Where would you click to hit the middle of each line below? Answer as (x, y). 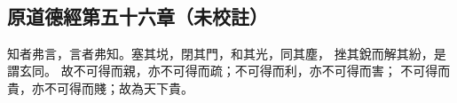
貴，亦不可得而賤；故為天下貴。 (100, 87)
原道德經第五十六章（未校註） (138, 16)
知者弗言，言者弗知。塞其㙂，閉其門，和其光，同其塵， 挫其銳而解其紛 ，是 (227, 53)
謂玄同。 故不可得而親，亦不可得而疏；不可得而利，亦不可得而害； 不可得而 (229, 71)
